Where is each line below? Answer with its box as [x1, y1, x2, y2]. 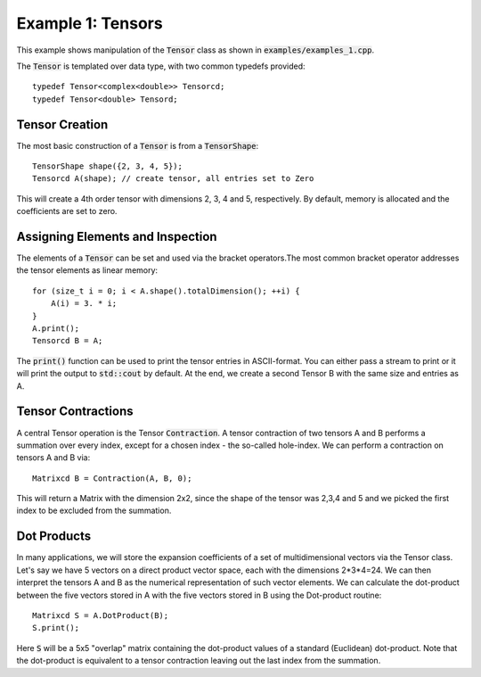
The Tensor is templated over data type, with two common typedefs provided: [16, 61, 306, 71]
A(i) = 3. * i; [50, 299, 118, 309]
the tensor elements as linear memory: [16, 265, 159, 276]
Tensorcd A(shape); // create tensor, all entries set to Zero [32, 174, 314, 184]
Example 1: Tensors [16, 13, 164, 33]
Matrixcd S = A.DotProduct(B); [32, 610, 169, 620]
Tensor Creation [16, 117, 109, 132]
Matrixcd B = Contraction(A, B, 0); [32, 473, 192, 483]
